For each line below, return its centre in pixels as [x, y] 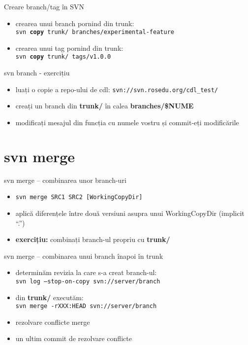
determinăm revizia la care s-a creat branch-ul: [86, 272]
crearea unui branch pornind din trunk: [75, 23]
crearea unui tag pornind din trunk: [69, 48]
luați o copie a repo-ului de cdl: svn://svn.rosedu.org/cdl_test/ [117, 89]
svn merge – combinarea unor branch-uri [65, 180]
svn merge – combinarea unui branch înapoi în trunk [84, 256]
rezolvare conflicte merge [53, 322]
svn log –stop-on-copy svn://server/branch [88, 281]
